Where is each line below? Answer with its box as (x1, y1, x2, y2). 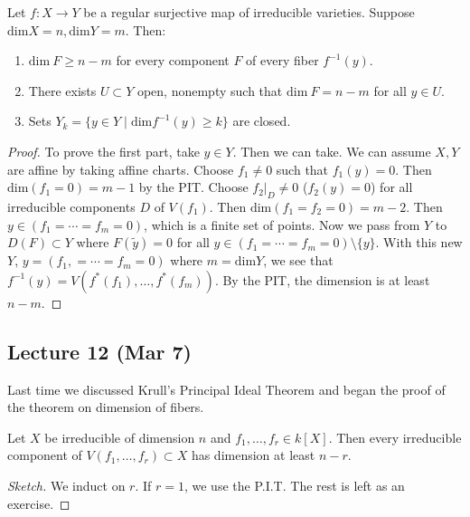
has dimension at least (191, 445, 315, 464)
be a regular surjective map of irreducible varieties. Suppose (83, 3, 415, 21)
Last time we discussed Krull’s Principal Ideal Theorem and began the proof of (7, 379, 446, 398)
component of (7, 445, 82, 464)
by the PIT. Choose (138, 177, 249, 196)
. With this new (375, 233, 463, 252)
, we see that (263, 251, 334, 270)
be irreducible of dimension (44, 427, 195, 446)
